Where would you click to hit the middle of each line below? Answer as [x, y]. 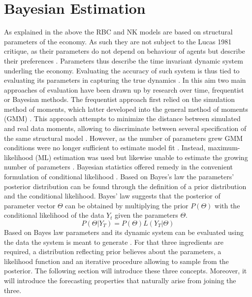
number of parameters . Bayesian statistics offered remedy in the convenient [119, 167]
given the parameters [146, 215]
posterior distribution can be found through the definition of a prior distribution [125, 186]
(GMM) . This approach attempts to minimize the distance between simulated [122, 118]
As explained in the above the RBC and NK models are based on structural [118, 32]
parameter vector [30, 205]
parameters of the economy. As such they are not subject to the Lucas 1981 [118, 41]
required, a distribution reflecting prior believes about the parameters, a [113, 251]
